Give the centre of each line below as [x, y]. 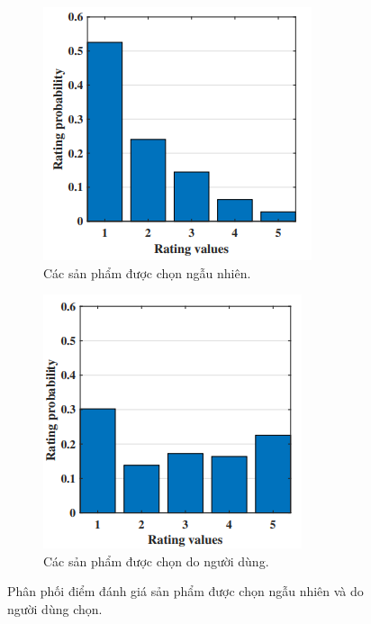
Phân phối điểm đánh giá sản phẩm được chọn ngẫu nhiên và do [185, 591]
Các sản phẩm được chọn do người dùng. [156, 561]
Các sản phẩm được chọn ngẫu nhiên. [147, 272]
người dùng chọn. [55, 608]
